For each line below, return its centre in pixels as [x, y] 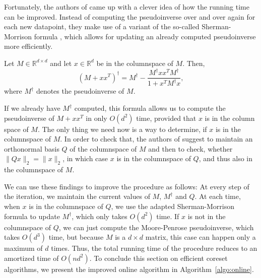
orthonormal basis [32, 148]
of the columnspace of [103, 148]
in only [96, 118]
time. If [168, 216]
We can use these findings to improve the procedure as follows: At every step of [127, 186]
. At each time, [218, 196]
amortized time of [31, 258]
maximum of [23, 248]
